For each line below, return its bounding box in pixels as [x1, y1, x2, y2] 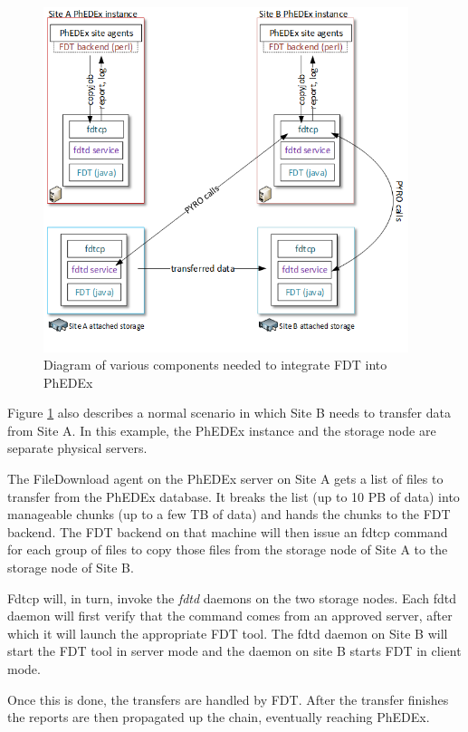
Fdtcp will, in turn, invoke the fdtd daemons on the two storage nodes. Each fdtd [7, 588, 457, 607]
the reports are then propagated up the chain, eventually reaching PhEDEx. [7, 708, 430, 727]
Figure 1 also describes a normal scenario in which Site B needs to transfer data [7, 403, 451, 422]
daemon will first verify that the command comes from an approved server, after [7, 606, 453, 625]
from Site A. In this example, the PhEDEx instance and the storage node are [7, 420, 436, 439]
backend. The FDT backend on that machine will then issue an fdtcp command [7, 522, 448, 541]
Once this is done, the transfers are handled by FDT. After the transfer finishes [7, 689, 449, 708]
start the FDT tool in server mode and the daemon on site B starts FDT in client [7, 641, 462, 660]
